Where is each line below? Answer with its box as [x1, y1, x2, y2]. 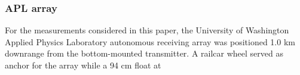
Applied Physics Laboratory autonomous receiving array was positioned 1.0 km [5, 35, 295, 48]
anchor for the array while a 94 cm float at [5, 59, 161, 71]
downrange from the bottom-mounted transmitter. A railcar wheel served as [5, 47, 283, 60]
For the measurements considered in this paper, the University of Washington [5, 24, 289, 36]
